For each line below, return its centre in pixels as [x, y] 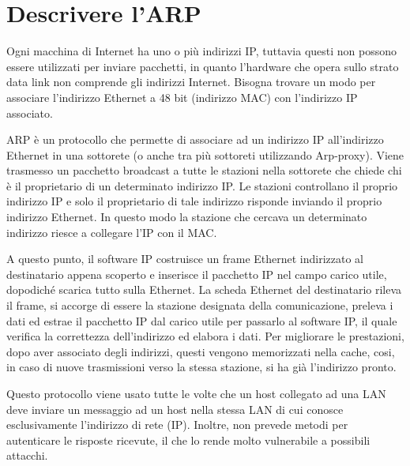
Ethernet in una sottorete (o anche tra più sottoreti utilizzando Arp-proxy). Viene [205, 154]
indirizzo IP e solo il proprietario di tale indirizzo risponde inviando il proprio [194, 201]
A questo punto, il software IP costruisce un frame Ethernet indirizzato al [185, 259]
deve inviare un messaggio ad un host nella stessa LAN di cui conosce [175, 409]
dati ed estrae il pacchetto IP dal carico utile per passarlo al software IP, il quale [202, 320]
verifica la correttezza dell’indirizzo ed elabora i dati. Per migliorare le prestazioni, [205, 336]
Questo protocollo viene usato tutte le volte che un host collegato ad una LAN [196, 393]
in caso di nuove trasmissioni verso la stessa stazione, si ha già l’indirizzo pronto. [201, 367]
